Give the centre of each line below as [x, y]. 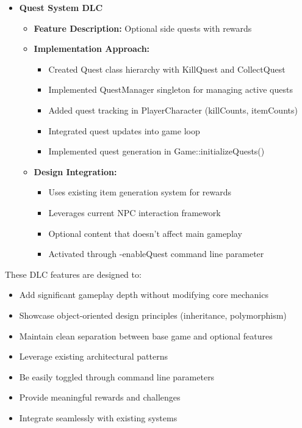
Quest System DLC [61, 7]
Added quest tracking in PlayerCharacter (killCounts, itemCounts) [173, 110]
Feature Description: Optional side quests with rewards [143, 28]
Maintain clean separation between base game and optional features [146, 336]
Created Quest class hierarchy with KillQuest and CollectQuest [167, 69]
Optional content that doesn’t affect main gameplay [145, 233]
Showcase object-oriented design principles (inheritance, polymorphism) [153, 315]
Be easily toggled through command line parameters [117, 376]
